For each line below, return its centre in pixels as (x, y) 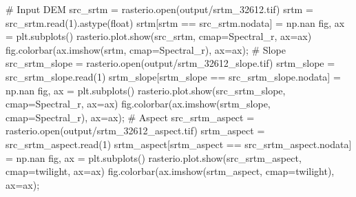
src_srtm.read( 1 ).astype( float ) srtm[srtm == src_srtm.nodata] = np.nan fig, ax (175, 22)
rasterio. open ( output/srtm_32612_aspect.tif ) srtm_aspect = (135, 131)
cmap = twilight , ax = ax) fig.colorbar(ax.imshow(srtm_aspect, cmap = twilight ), (170, 171)
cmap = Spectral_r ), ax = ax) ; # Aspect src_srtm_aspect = (130, 117)
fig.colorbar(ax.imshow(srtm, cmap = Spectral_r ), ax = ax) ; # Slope (146, 49)
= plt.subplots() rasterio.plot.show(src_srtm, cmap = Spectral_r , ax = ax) (159, 36)
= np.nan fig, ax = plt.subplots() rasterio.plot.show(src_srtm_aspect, (154, 157)
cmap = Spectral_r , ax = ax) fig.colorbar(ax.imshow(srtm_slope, (138, 104)
